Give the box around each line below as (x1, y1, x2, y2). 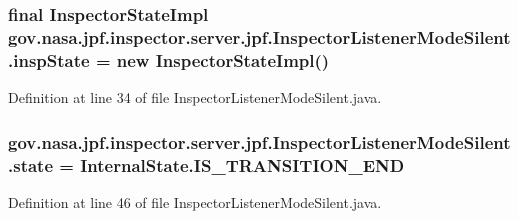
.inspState (8, 47, 90, 72)
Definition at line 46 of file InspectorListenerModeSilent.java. (8, 191, 382, 212)
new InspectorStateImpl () (116, 47, 330, 72)
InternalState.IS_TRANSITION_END (80, 152, 405, 177)
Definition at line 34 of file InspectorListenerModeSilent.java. (8, 87, 382, 108)
